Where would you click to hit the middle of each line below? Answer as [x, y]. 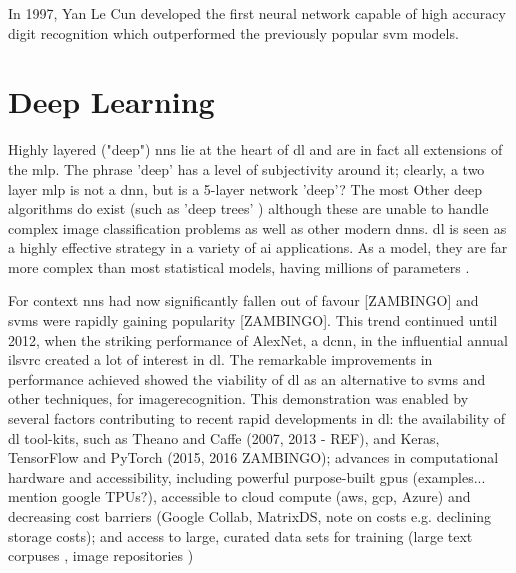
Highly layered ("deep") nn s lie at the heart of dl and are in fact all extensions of [255, 149]
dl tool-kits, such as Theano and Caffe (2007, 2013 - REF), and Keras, [224, 437]
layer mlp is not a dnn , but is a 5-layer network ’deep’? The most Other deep [245, 188]
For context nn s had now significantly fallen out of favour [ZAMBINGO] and [243, 300]
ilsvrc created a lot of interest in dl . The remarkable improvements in [220, 359]
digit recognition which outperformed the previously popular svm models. [233, 32]
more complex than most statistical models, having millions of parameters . [239, 266]
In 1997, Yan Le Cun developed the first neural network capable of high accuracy [257, 13]
